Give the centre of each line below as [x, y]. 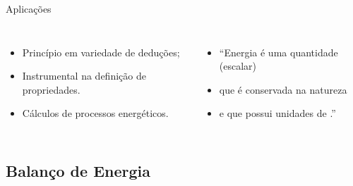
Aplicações [29, 8]
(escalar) [238, 66]
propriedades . [51, 89]
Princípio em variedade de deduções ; [101, 52]
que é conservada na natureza [283, 89]
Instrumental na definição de [84, 76]
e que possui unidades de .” [277, 113]
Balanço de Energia [78, 171]
